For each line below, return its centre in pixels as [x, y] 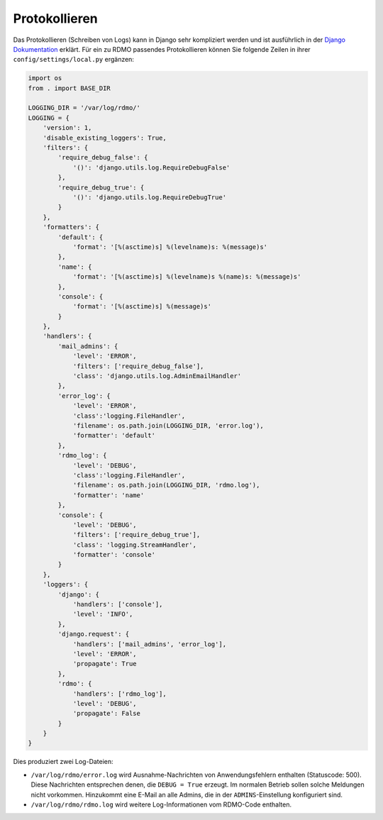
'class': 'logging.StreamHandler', [134, 545]
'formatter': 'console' [114, 555]
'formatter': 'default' [114, 436]
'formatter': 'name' [109, 495]
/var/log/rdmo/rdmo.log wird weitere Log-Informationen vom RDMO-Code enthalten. [161, 804]
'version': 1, [67, 128]
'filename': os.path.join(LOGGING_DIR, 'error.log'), [168, 425]
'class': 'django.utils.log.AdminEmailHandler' [157, 376]
